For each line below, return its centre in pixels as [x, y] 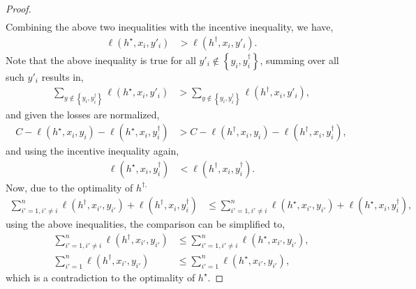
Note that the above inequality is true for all [101, 60]
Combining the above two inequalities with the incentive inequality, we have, [170, 27]
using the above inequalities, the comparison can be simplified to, [146, 224]
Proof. [18, 8]
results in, [62, 76]
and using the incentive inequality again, [92, 151]
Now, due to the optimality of [69, 187]
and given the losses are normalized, [83, 114]
